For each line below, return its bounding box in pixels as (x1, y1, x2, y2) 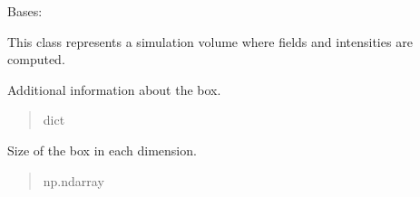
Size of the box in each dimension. (7, 140, 197, 159)
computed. (7, 50, 65, 69)
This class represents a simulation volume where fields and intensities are (7, 32, 413, 51)
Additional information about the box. (7, 80, 221, 98)
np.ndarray (43, 171, 104, 190)
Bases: (7, 2, 43, 20)
